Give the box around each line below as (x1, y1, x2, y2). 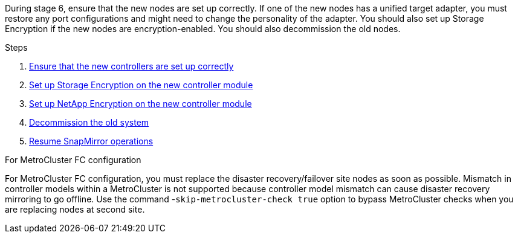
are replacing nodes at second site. (5, 204, 145, 214)
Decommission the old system (29, 117, 149, 127)
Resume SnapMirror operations (29, 136, 154, 146)
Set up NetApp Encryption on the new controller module (29, 98, 252, 109)
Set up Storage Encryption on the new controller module (29, 80, 253, 90)
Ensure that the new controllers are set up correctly (29, 61, 234, 71)
